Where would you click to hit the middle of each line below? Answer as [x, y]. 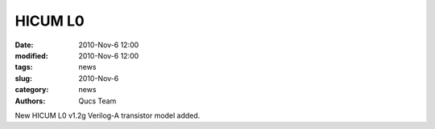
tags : [24, 67]
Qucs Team [97, 101]
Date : [24, 45]
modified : [31, 55]
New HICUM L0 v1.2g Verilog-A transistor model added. [108, 115]
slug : [23, 78]
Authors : [30, 101]
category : [32, 90]
